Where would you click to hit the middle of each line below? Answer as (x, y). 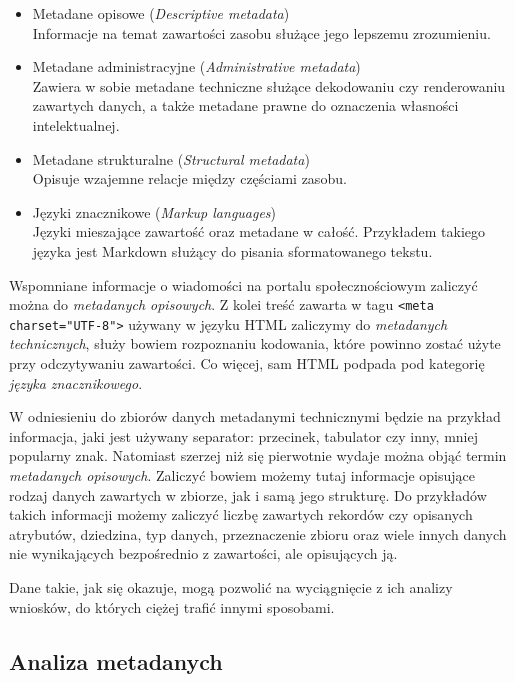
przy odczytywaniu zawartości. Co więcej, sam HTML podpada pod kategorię (247, 363)
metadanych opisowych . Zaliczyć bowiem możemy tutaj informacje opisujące (242, 475)
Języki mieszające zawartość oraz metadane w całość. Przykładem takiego (259, 231)
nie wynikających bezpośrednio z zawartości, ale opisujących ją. (203, 553)
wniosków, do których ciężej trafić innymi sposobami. (172, 606)
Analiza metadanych (116, 660)
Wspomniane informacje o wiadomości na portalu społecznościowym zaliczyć (243, 284)
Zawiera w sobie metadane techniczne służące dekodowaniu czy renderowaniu (269, 85)
